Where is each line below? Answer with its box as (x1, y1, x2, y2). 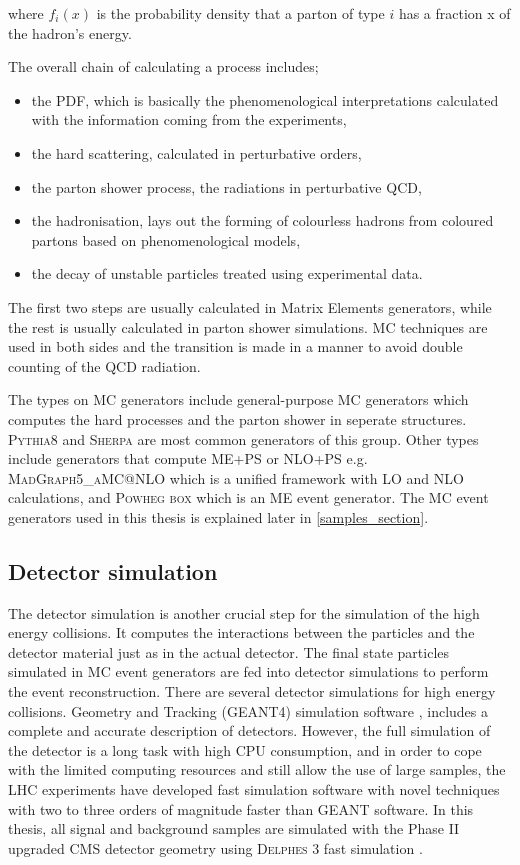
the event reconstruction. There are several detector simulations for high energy (8, 681, 496, 702)
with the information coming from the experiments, (31, 109, 347, 130)
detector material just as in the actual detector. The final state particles (8, 641, 450, 662)
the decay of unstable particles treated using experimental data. (31, 263, 423, 284)
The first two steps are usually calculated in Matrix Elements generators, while (8, 296, 492, 317)
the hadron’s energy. (8, 22, 132, 43)
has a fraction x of (398, 3, 511, 23)
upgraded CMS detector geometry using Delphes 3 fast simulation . (8, 837, 423, 858)
